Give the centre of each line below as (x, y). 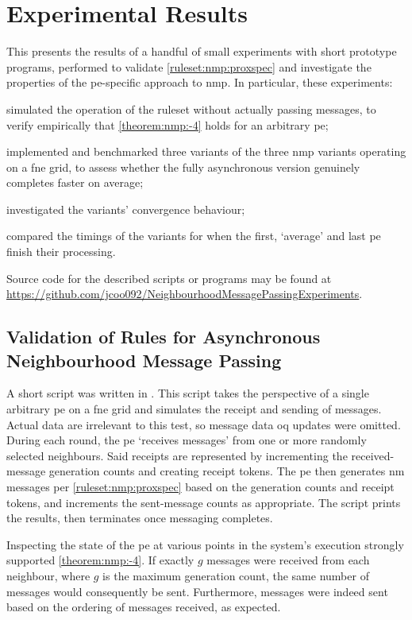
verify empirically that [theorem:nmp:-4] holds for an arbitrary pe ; (167, 124)
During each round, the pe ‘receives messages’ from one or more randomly (187, 440)
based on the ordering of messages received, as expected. (144, 607)
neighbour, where (48, 575)
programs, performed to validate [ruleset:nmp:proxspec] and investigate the (189, 66)
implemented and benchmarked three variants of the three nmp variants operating (206, 151)
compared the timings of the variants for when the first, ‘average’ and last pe (194, 236)
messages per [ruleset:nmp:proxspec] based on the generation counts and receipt (200, 486)
